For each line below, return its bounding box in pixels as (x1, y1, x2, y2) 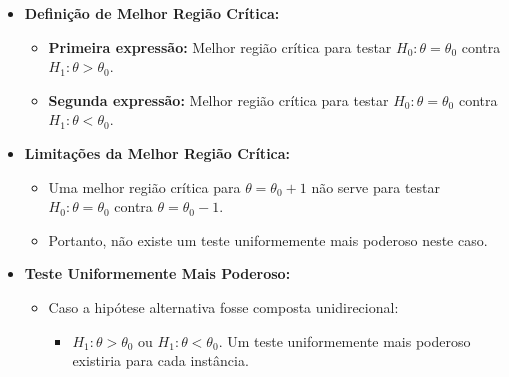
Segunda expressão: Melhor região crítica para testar (48, 89, 389, 110)
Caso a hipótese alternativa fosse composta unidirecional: (48, 296, 399, 317)
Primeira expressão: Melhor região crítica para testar (48, 36, 392, 57)
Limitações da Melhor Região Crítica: (24, 142, 291, 163)
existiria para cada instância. (72, 350, 249, 371)
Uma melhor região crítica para (48, 176, 241, 197)
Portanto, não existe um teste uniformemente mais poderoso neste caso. (48, 229, 488, 250)
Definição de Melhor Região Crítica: (24, 3, 280, 23)
